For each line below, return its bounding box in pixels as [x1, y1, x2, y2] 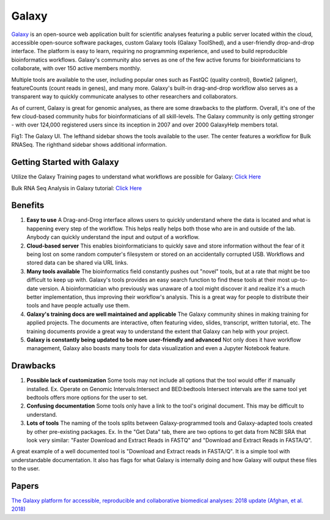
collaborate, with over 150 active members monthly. [11, 65, 142, 72]
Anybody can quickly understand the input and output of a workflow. [26, 233, 200, 241]
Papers [11, 480, 39, 491]
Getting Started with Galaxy [11, 157, 119, 167]
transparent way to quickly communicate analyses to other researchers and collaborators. [11, 93, 238, 100]
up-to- [291, 276, 308, 284]
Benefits [11, 200, 45, 211]
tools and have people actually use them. [26, 302, 130, 309]
